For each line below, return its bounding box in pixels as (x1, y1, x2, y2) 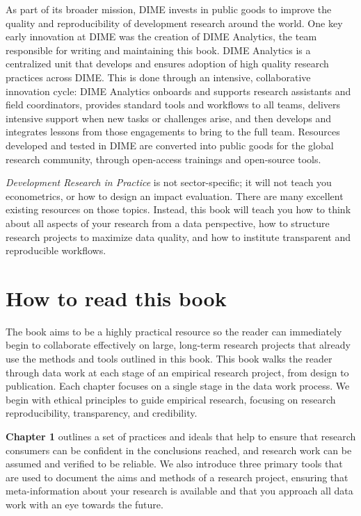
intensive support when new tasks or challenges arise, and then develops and (6, 110, 332, 125)
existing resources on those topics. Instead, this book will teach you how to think (6, 202, 351, 217)
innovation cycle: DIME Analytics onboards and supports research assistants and (6, 83, 351, 98)
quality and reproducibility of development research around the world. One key (6, 15, 343, 30)
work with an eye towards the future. (6, 497, 163, 511)
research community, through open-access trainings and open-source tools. (6, 151, 321, 166)
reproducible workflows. (6, 243, 106, 258)
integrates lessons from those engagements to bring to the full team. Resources (6, 124, 340, 139)
